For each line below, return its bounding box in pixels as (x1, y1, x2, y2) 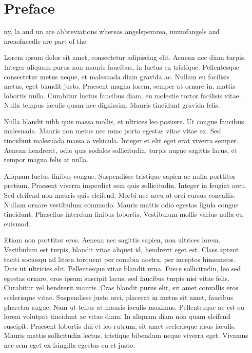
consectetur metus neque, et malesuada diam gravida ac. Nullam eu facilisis (4, 71, 230, 81)
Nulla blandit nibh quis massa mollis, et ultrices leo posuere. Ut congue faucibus (4, 116, 244, 126)
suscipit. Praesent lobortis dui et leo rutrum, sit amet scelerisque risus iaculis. (4, 320, 236, 331)
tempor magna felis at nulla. (4, 154, 89, 165)
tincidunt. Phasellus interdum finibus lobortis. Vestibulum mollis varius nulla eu (4, 209, 243, 219)
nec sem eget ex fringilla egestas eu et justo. (4, 339, 136, 350)
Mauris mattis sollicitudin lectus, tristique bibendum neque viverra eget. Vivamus (4, 330, 248, 340)
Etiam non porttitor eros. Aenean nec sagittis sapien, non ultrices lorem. (4, 235, 221, 245)
